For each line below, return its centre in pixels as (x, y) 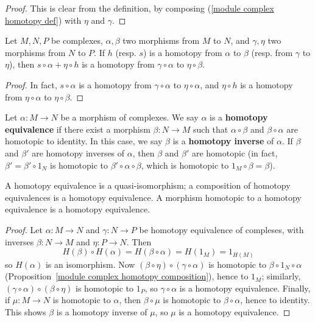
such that (211, 129)
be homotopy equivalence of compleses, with (221, 229)
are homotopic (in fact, (235, 152)
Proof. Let (24, 229)
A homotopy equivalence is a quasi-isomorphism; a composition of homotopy (148, 185)
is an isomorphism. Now (90, 264)
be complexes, (77, 40)
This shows (26, 311)
